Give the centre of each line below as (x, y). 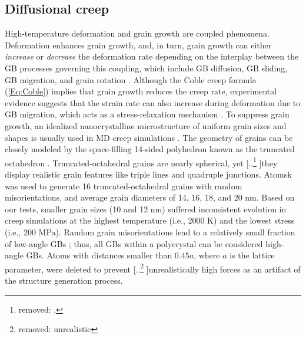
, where (207, 255)
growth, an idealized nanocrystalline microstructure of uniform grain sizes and (146, 125)
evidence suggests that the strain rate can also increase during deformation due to (153, 102)
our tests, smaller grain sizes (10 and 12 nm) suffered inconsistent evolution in (146, 209)
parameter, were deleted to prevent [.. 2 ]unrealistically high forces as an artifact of (153, 268)
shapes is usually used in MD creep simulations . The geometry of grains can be (149, 137)
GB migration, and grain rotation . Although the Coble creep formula (131, 79)
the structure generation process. (64, 280)
